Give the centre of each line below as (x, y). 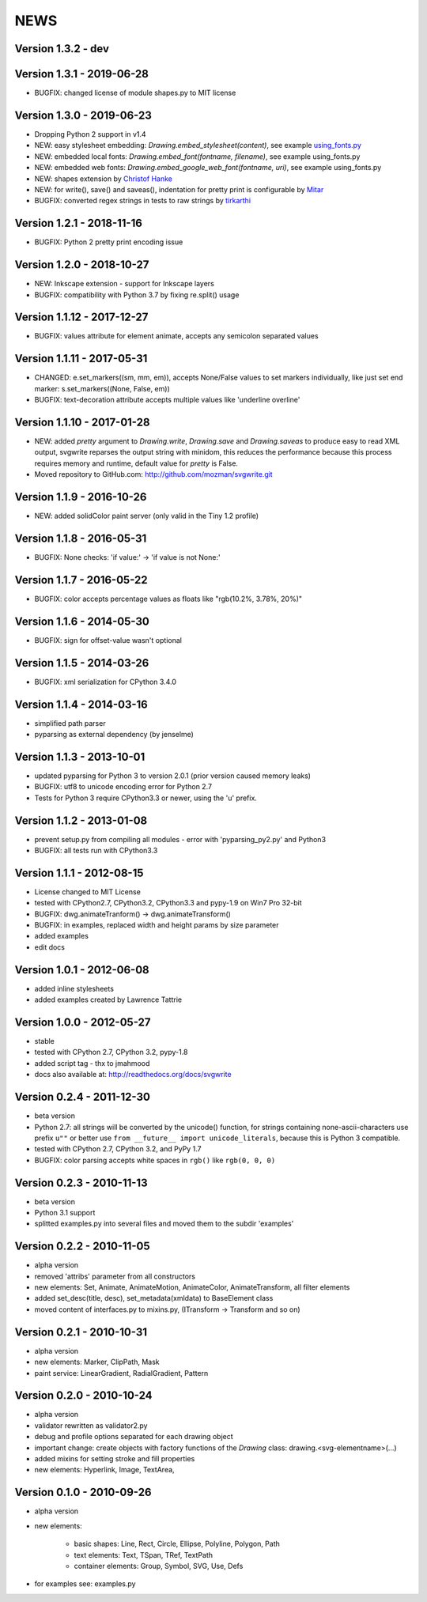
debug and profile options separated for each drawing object (134, 1437)
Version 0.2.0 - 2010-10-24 (84, 1396)
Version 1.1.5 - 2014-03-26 (82, 663)
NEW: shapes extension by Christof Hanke (104, 179)
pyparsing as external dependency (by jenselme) (114, 735)
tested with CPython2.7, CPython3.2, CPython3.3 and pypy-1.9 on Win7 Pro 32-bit (168, 903)
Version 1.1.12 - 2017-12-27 (81, 317)
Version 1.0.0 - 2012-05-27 (83, 1022)
